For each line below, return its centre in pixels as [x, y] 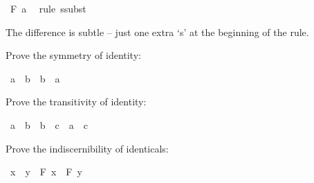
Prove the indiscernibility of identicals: [87, 148]
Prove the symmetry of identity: [73, 55]
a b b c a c [49, 124]
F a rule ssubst [48, 8]
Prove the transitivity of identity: [76, 102]
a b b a [35, 78]
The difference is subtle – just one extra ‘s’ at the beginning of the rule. [157, 32]
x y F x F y [46, 172]
